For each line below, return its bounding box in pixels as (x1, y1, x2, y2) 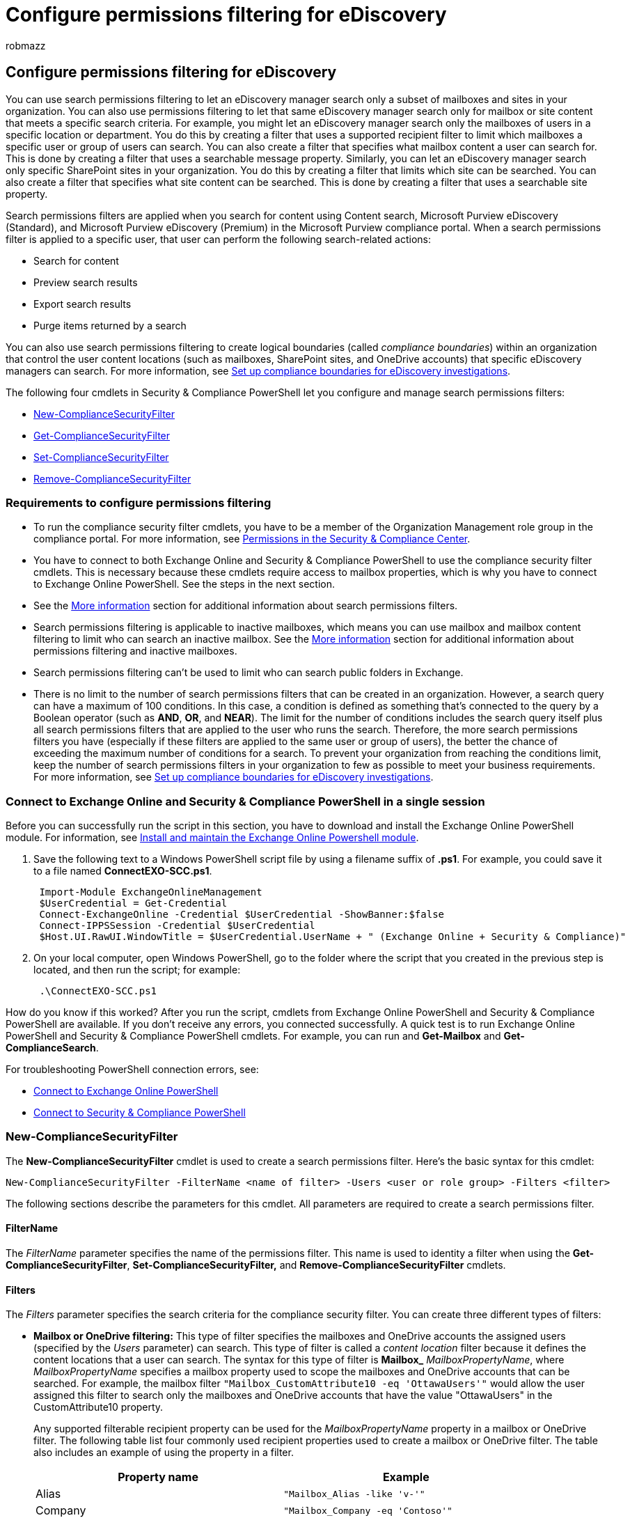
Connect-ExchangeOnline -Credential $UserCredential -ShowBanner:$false (39, 909, 445, 921)
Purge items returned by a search (33, 319, 187, 331)
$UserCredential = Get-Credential (39, 898, 228, 909)
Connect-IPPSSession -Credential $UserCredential (39, 920, 315, 932)
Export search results (33, 297, 132, 310)
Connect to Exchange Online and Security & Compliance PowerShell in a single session (6, 794, 485, 808)
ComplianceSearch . (6, 1042, 99, 1054)
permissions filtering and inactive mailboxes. (33, 645, 237, 657)
